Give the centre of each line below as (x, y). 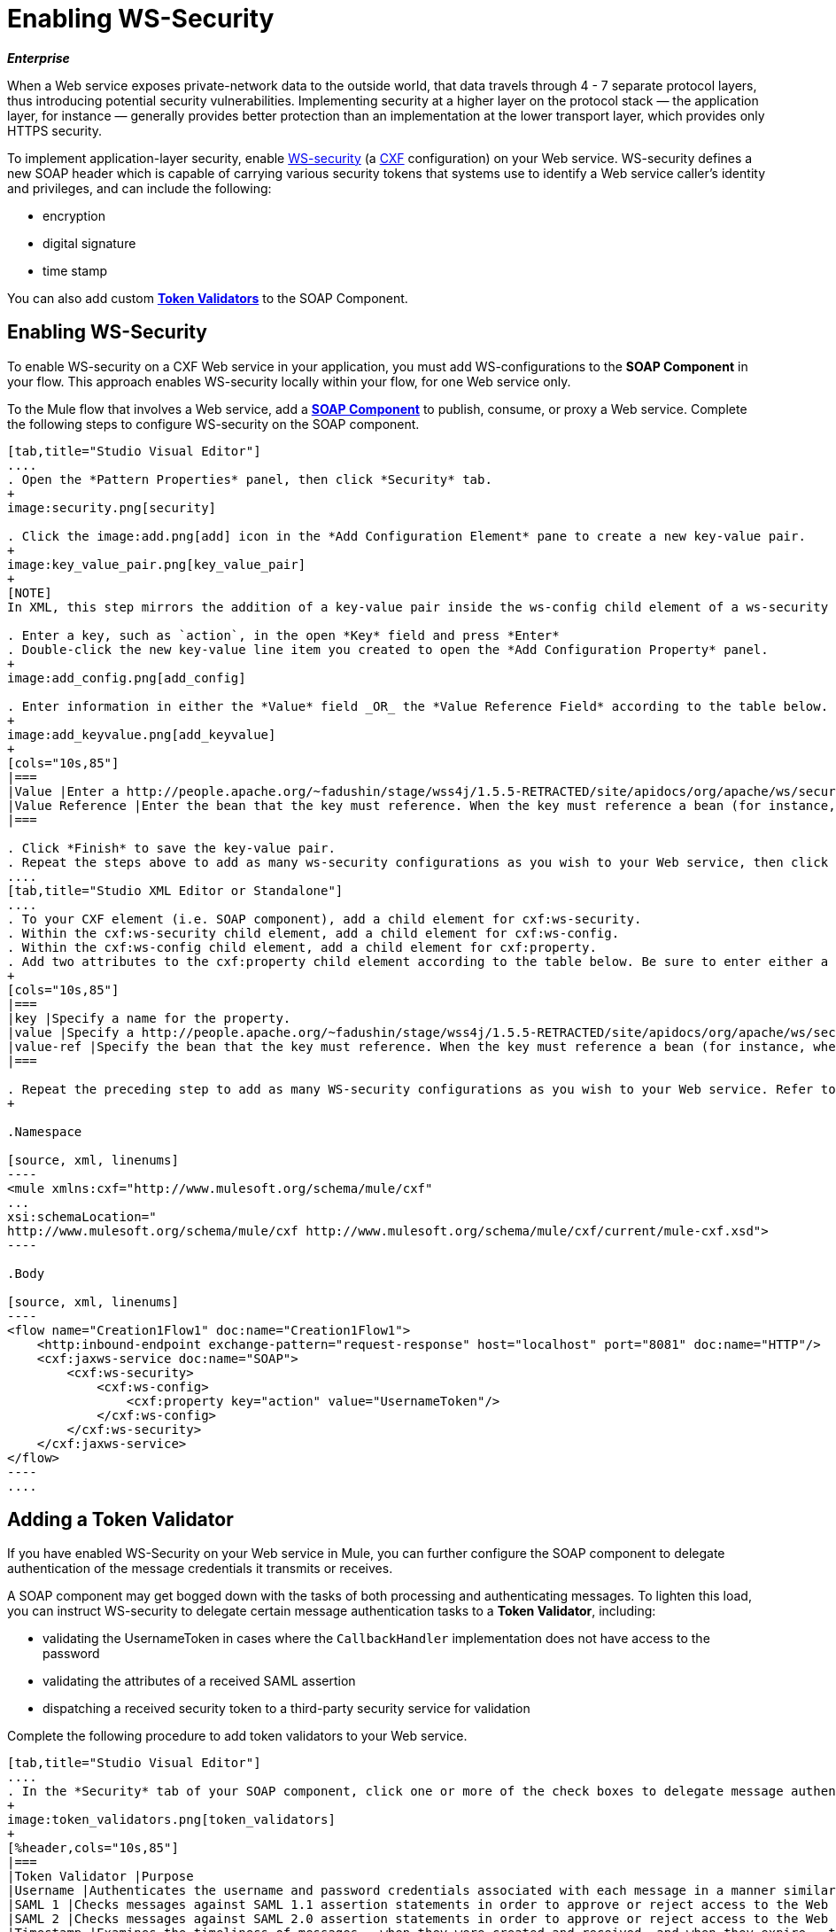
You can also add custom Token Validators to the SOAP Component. (208, 298)
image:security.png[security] (112, 507)
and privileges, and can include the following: (139, 188)
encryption (74, 215)
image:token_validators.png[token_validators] (171, 1820)
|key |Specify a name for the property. (149, 1018)
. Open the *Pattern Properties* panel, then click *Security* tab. (250, 479)
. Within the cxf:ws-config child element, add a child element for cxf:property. (302, 947)
